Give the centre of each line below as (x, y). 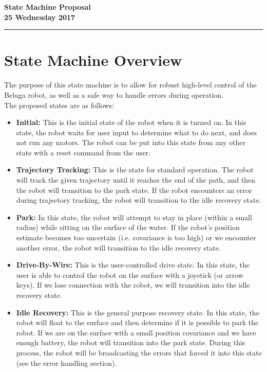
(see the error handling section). (66, 362)
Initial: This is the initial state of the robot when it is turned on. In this (131, 122)
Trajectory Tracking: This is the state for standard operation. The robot (135, 170)
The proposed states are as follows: (59, 105)
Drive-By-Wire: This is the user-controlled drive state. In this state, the (133, 265)
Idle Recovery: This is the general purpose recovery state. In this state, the (138, 312)
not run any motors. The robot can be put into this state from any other (131, 142)
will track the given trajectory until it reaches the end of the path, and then (136, 180)
